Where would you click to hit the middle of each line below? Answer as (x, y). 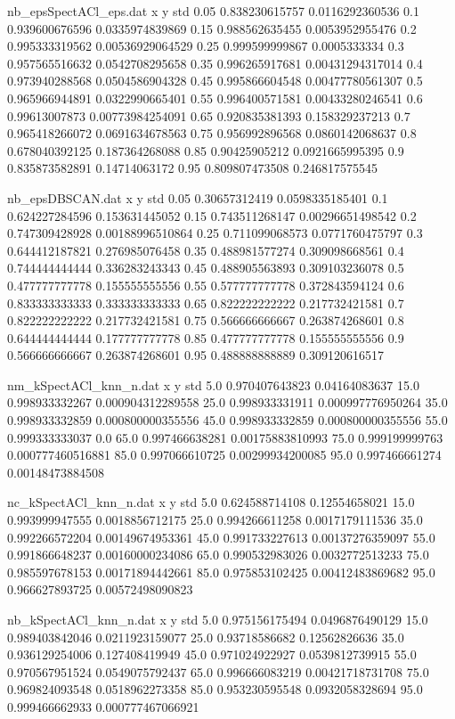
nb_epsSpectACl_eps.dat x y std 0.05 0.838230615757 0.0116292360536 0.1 (214, 11)
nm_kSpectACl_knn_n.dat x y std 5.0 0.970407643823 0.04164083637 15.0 (213, 384)
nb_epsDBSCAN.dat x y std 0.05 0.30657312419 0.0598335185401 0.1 (198, 197)
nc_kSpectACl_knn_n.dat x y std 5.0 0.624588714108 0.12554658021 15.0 (211, 502)
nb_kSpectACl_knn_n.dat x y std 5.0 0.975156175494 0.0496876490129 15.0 (218, 619)
